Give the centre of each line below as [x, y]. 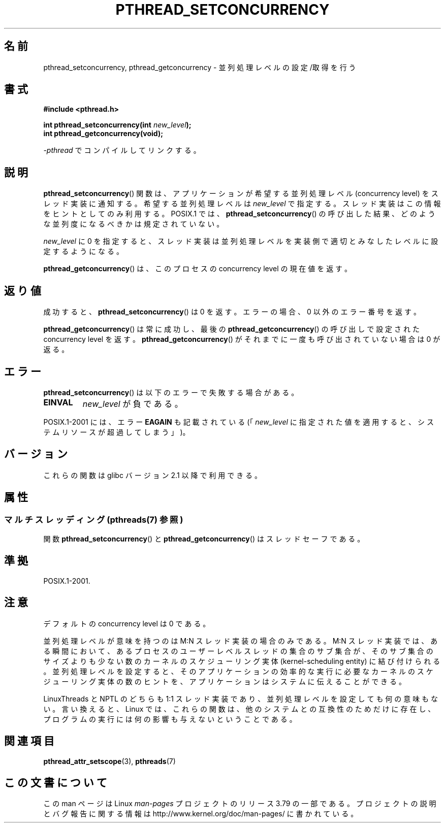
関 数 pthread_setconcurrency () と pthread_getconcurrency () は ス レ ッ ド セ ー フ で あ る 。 [204, 539]
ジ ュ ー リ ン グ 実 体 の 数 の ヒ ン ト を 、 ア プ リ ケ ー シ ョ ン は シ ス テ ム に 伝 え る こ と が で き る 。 [225, 681]
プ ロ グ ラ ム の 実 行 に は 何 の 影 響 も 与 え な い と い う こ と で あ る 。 [170, 719]
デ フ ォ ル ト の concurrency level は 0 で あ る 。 [127, 623]
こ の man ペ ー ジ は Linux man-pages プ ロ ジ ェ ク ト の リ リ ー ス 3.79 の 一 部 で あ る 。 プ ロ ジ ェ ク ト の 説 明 [240, 804]
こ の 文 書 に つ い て [56, 782]
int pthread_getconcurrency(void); [103, 134]
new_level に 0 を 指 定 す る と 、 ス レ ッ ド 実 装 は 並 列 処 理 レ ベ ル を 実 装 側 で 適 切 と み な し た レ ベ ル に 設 [241, 241]
